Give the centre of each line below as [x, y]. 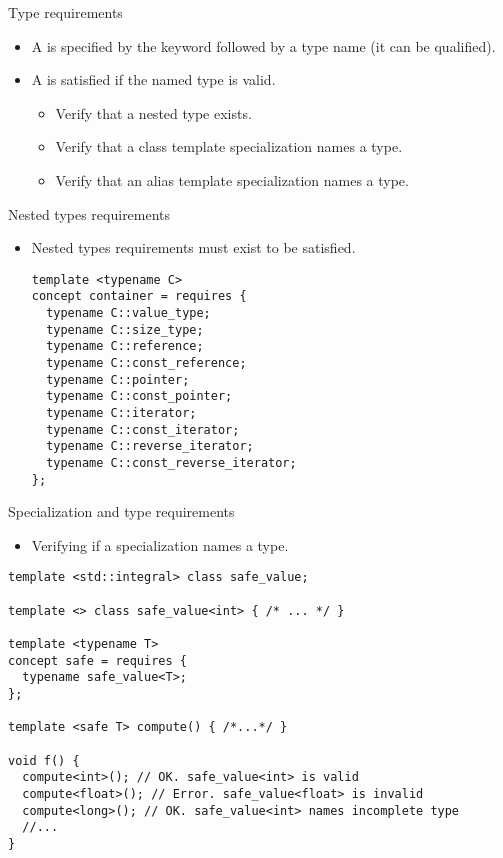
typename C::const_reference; [146, 363]
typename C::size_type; [125, 329]
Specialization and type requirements [121, 511]
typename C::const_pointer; [139, 396]
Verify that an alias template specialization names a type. [232, 179]
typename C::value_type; [128, 313]
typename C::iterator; [121, 413]
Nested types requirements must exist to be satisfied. [193, 247]
